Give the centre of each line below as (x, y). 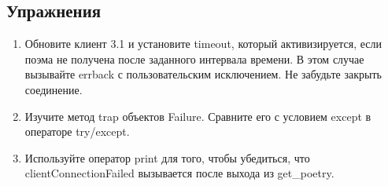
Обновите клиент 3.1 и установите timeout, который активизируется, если (203, 44)
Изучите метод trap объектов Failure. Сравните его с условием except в (198, 116)
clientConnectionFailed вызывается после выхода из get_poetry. (179, 173)
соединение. (54, 89)
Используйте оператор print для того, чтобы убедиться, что (167, 157)
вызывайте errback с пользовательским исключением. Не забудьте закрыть (203, 74)
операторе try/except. (77, 131)
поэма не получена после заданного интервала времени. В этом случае (194, 58)
